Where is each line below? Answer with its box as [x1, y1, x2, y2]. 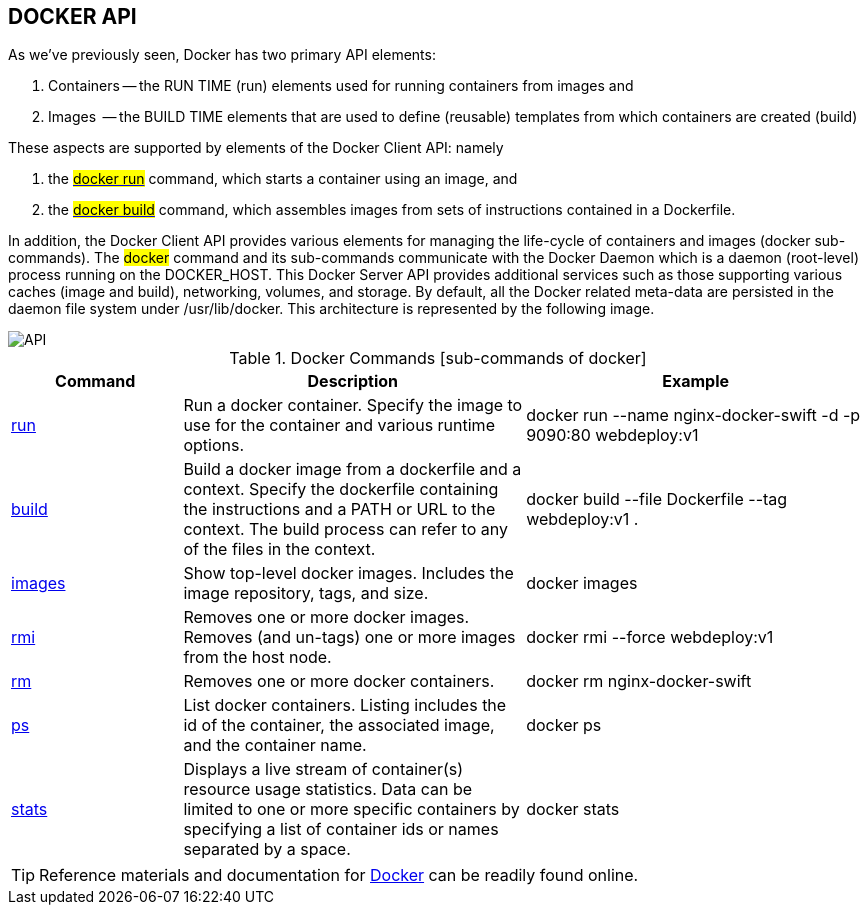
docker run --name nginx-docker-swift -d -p [526, 405, 861, 426]
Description [307, 371, 398, 392]
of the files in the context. [183, 539, 376, 560]
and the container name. [183, 735, 367, 756]
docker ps [526, 715, 602, 736]
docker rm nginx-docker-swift [526, 671, 752, 692]
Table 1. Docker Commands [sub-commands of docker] [229, 348, 647, 369]
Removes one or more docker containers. [183, 671, 495, 692]
